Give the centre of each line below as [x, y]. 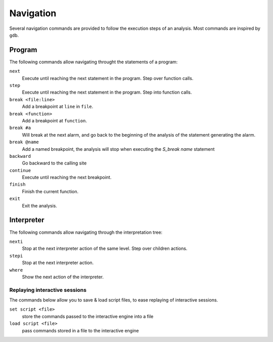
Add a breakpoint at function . [55, 120]
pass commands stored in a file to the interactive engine [80, 330]
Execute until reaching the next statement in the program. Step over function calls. [108, 78]
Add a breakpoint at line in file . [58, 107]
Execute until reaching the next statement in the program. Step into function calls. [107, 92]
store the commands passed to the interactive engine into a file [88, 316]
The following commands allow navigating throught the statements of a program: [94, 62]
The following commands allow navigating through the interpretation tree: [86, 232]
